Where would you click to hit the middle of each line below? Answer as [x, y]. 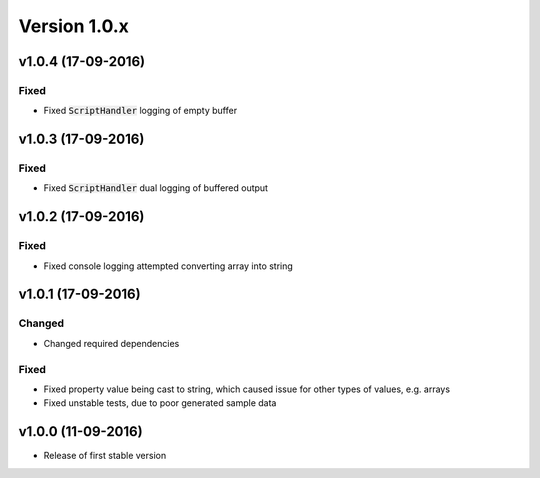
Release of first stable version [105, 456]
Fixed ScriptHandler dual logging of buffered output [156, 188]
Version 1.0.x [74, 26]
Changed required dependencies [111, 343]
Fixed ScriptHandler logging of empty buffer [140, 111]
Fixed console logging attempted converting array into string [168, 266]
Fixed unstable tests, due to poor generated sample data [160, 403]
